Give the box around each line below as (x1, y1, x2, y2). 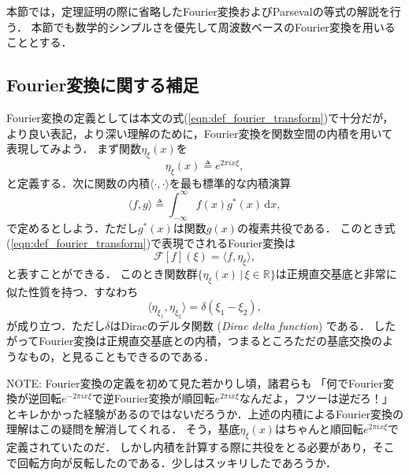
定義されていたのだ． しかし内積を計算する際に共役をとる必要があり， (6, 439, 373, 455)
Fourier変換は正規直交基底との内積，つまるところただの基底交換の (39, 332, 383, 349)
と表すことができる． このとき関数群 (6, 265, 198, 281)
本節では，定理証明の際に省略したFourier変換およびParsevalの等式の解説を (6, 3, 390, 19)
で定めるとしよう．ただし (6, 219, 138, 236)
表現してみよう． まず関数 (6, 140, 142, 157)
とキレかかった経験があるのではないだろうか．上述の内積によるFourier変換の (6, 405, 403, 421)
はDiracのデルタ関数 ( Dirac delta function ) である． (110, 317, 370, 333)
